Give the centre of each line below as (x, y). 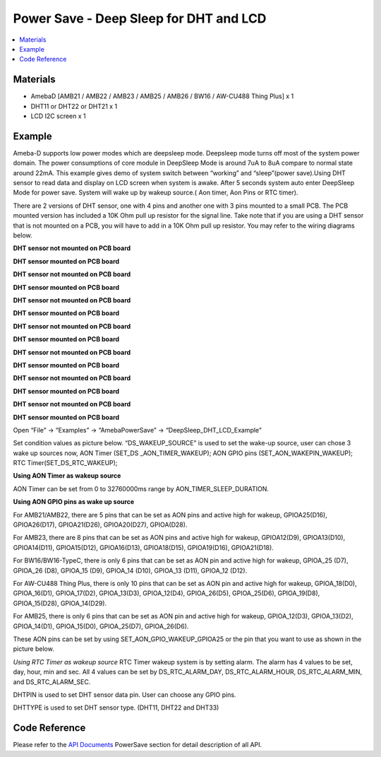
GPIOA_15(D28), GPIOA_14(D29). (60, 603)
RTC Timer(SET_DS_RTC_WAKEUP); (65, 463)
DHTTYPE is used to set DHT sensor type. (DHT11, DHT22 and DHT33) (116, 708)
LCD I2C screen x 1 (58, 116)
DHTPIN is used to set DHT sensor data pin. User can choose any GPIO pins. (125, 694)
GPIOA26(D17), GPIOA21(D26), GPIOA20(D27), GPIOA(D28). (100, 525)
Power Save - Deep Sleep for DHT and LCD (140, 18)
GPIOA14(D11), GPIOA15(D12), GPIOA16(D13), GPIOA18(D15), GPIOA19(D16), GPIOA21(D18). (144, 547)
